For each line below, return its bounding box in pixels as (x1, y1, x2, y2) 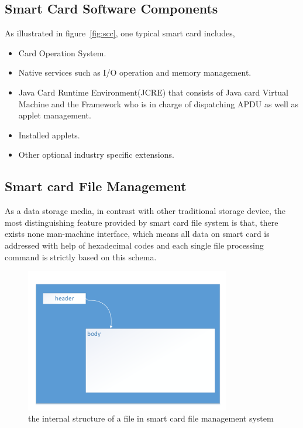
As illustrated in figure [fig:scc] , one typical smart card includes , (5, 27, 235, 39)
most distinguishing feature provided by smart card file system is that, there (5, 216, 278, 228)
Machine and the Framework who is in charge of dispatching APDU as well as (18, 97, 298, 110)
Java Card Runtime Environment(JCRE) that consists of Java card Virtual (18, 86, 288, 98)
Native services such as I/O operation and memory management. (18, 66, 252, 79)
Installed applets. (18, 128, 80, 141)
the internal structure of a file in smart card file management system (28, 412, 274, 424)
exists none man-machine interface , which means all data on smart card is (5, 227, 270, 240)
